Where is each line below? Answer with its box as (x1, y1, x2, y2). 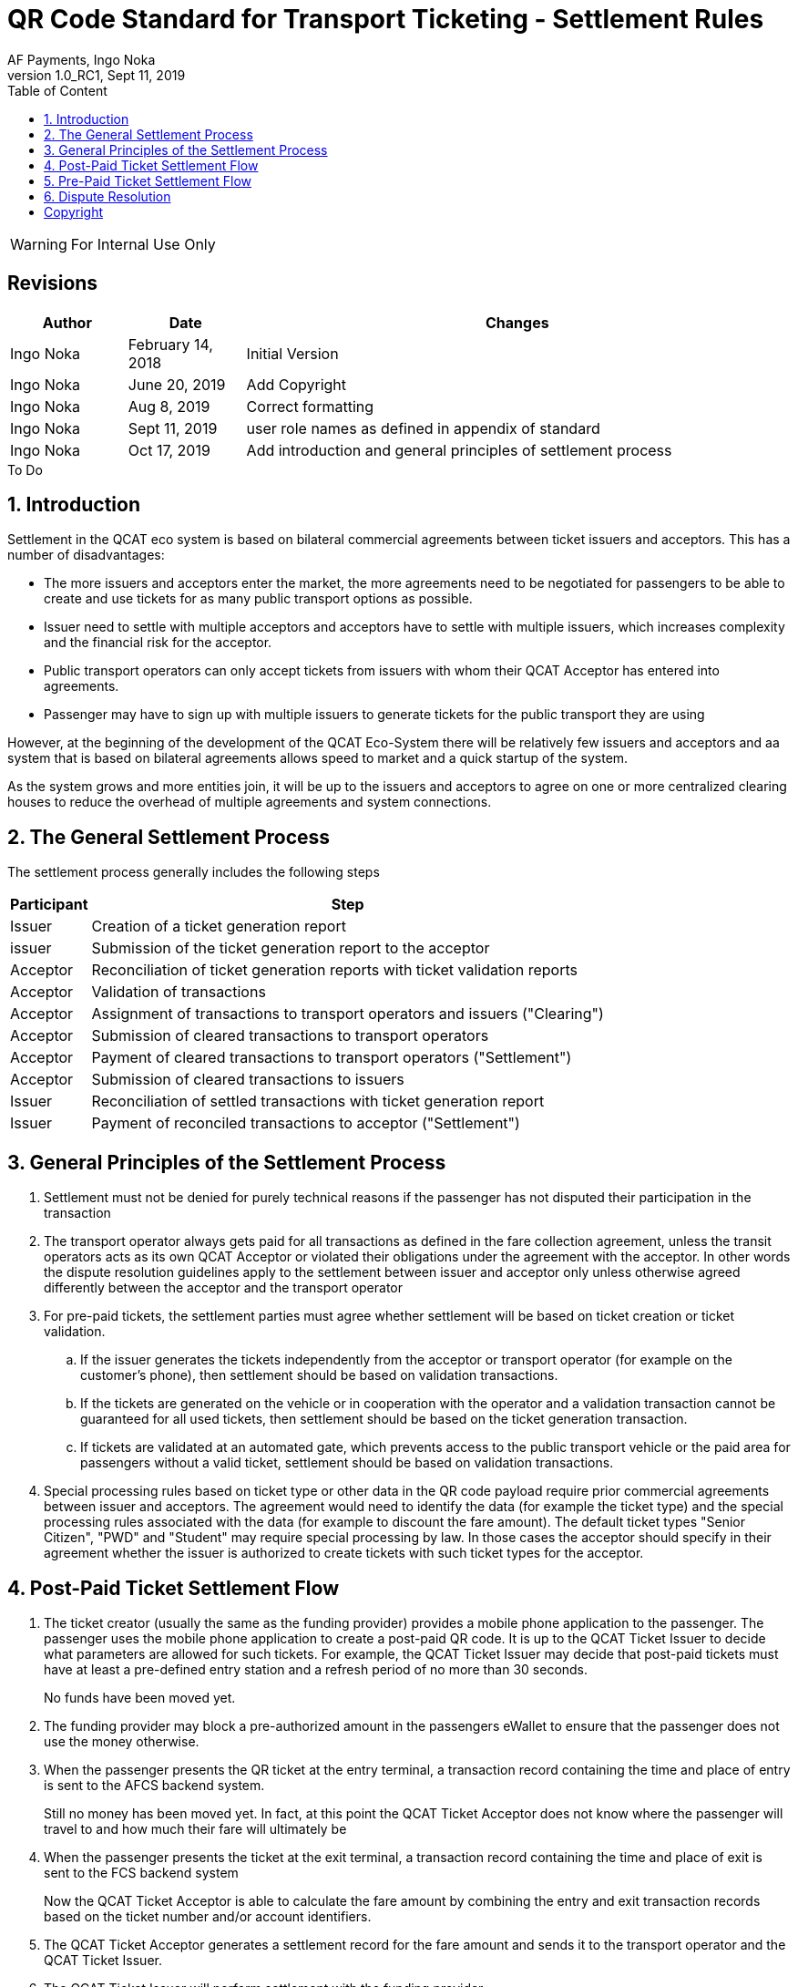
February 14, (128, 335, 213, 354)
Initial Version (246, 344, 339, 363)
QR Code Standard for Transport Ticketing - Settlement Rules (7, 4, 764, 35)
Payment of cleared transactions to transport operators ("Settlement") (91, 1048, 572, 1067)
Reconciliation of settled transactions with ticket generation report (91, 1092, 545, 1111)
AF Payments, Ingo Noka (7, 51, 156, 67)
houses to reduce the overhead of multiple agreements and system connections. (7, 794, 492, 810)
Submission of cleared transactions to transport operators (91, 1026, 489, 1045)
